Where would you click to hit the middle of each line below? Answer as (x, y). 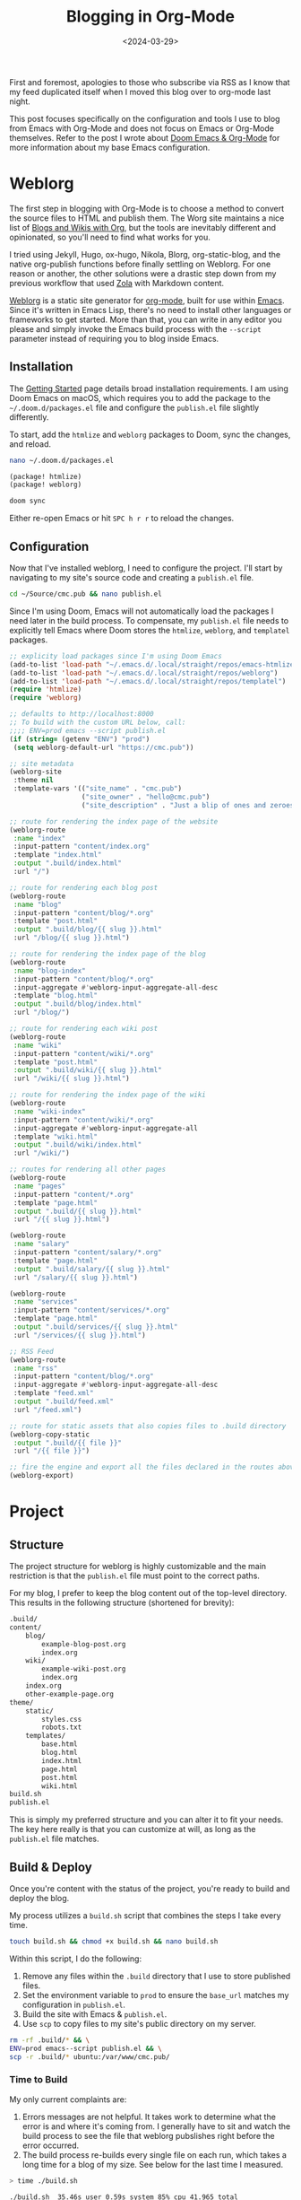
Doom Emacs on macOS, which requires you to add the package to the (140, 397)
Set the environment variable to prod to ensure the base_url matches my (155, 1995)
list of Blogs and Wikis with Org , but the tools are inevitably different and (142, 227)
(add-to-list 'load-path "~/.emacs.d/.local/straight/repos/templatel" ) (148, 681)
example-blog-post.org (84, 1644)
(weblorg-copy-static (50, 1434)
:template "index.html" (57, 855)
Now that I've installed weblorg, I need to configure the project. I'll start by (146, 568)
